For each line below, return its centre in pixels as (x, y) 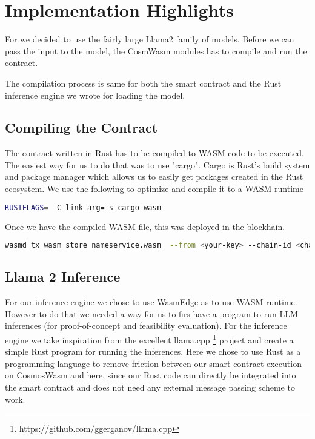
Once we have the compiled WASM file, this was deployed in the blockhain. (145, 226)
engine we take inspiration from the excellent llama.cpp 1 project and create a (149, 339)
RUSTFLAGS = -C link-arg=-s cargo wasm (83, 207)
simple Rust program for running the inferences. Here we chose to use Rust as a (153, 352)
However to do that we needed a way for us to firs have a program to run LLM (151, 313)
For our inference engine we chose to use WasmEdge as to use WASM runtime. (151, 302)
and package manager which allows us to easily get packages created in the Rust (154, 177)
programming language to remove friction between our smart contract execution (153, 363)
